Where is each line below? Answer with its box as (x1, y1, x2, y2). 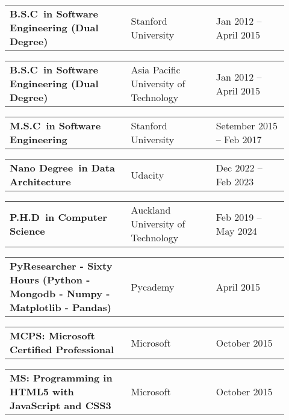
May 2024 (216, 223, 257, 238)
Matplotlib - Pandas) (10, 300, 111, 314)
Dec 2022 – (216, 161, 263, 174)
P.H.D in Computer (10, 209, 107, 224)
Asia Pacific (131, 63, 181, 76)
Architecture (10, 174, 71, 188)
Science (10, 223, 45, 238)
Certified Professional (10, 342, 114, 356)
